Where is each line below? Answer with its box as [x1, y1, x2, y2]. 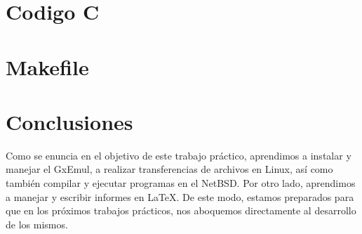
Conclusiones [6, 107, 133, 136]
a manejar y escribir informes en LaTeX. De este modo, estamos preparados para [6, 189, 354, 204]
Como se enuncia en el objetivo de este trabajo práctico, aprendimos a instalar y [6, 148, 351, 162]
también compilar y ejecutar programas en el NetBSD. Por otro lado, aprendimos [6, 176, 356, 190]
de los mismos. [6, 216, 68, 231]
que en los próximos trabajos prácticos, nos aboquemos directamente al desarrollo [6, 203, 356, 218]
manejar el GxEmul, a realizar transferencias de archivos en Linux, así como [6, 162, 333, 176]
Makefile [6, 52, 89, 81]
